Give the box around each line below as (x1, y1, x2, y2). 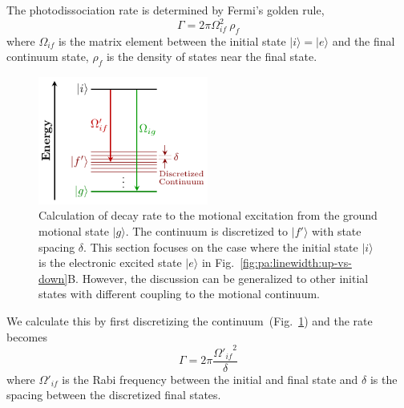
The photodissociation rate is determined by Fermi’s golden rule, (6, 2, 325, 18)
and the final (332, 32, 395, 49)
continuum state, (6, 48, 89, 65)
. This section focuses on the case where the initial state (83, 238, 358, 255)
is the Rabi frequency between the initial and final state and (62, 370, 358, 387)
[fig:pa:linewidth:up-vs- (240, 254, 352, 271)
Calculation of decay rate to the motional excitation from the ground (38, 207, 378, 224)
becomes (6, 328, 48, 345)
